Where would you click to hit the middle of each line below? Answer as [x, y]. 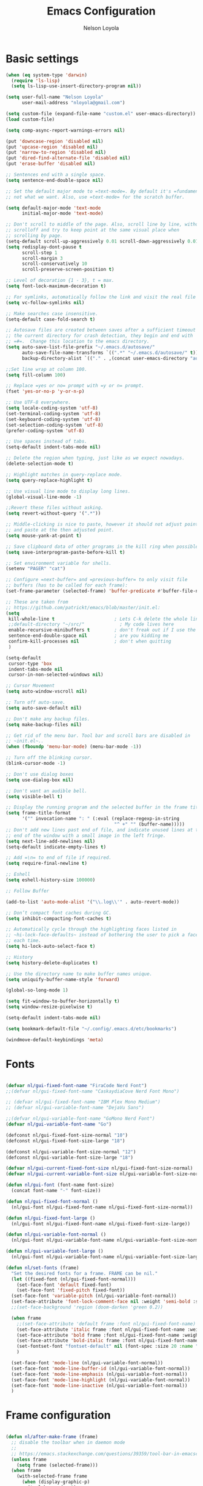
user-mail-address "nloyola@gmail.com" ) [73, 103]
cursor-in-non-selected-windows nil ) [56, 675]
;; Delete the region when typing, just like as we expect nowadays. [95, 458]
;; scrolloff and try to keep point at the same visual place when [93, 230]
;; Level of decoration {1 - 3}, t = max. [60, 281]
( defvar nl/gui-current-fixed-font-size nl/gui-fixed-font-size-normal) [99, 1168]
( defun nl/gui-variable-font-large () [55, 1251]
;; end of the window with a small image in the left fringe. [86, 835]
